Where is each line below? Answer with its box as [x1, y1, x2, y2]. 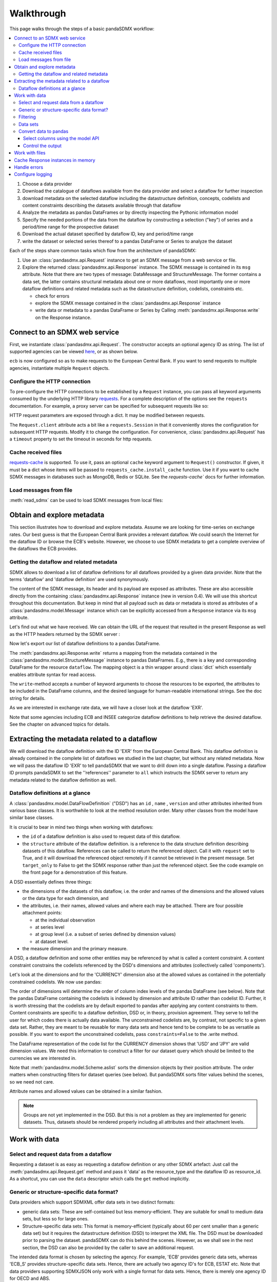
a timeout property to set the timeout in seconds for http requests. [9, 436, 152, 442]
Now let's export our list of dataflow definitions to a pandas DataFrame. [9, 640, 161, 647]
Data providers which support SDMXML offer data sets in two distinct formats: [9, 1199, 175, 1205]
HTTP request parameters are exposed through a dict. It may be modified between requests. [9, 412, 205, 418]
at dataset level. [35, 938, 69, 945]
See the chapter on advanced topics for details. [9, 721, 110, 728]
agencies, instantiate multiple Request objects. [9, 365, 110, 371]
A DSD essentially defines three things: [9, 878, 92, 885]
